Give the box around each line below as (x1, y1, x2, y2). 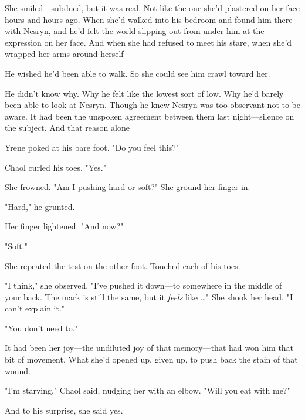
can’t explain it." (5, 302, 65, 314)
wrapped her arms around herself (5, 48, 124, 60)
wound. (5, 364, 30, 377)
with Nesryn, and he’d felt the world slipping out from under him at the (5, 25, 265, 37)
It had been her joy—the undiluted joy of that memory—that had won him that (5, 341, 294, 354)
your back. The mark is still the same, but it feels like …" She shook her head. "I (5, 290, 293, 303)
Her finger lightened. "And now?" (5, 220, 124, 232)
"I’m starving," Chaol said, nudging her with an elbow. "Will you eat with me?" (5, 384, 290, 397)
